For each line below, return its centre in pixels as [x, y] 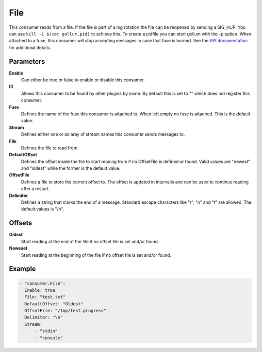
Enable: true [40, 290]
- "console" [49, 338]
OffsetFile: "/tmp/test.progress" [65, 311]
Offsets [21, 223]
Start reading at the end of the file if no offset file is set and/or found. [90, 241]
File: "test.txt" [45, 297]
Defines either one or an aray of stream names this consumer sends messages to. [103, 134]
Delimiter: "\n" [44, 317]
